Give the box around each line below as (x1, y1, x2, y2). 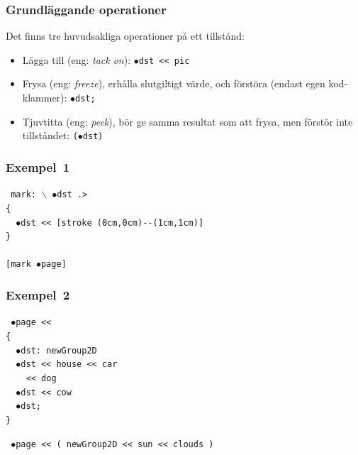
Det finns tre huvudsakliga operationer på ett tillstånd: (6, 28, 245, 43)
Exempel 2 (6, 286, 70, 304)
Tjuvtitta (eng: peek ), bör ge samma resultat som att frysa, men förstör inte (22, 114, 353, 128)
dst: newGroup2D (21, 345, 97, 356)
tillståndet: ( (22, 128, 78, 143)
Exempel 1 (6, 158, 70, 175)
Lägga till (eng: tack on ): (22, 52, 131, 67)
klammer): (22, 90, 67, 105)
